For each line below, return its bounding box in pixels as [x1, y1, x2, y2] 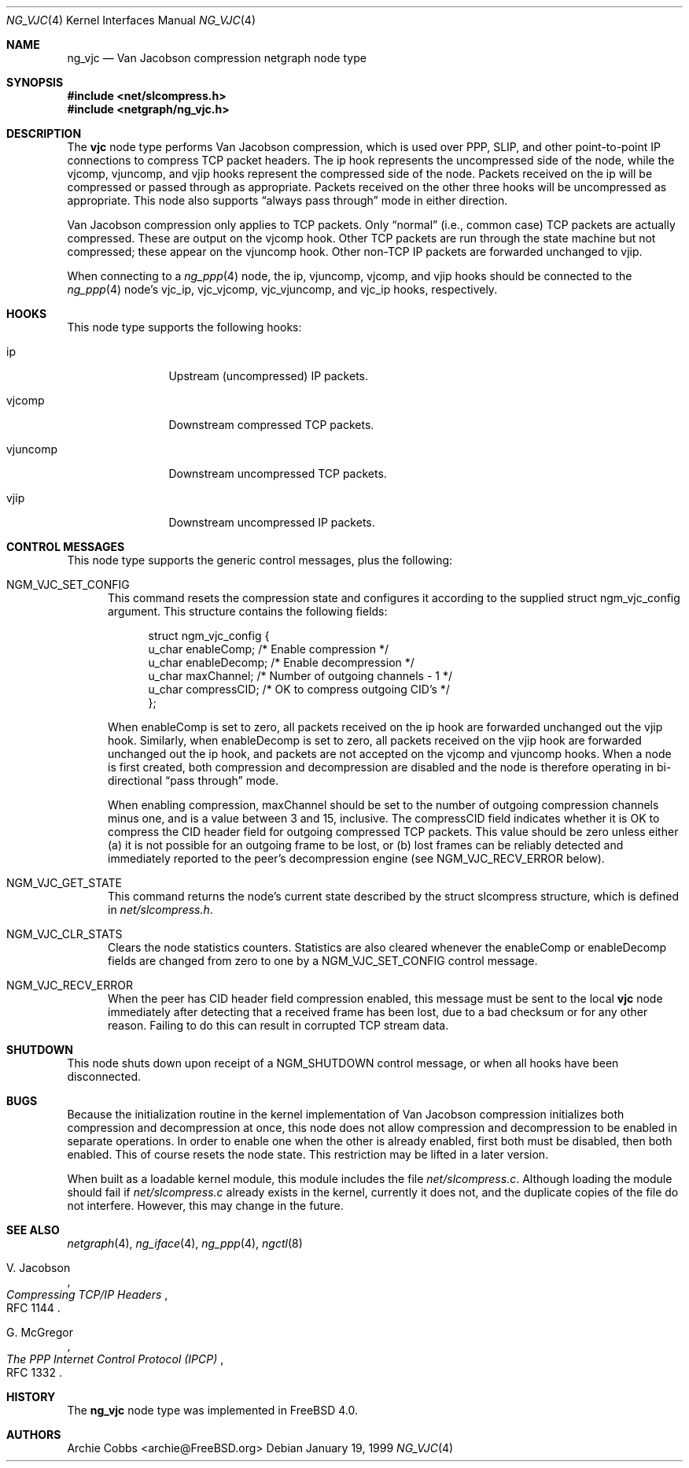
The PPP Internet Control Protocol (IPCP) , [6, 1352, 224, 1366]
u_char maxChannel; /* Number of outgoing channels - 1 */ [148, 669, 452, 682]
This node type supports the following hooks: [67, 320, 302, 334]
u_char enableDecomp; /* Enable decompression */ [148, 656, 415, 669]
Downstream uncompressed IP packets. [168, 516, 375, 529]
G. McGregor [6, 1326, 73, 1339]
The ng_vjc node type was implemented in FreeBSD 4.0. [67, 1403, 359, 1417]
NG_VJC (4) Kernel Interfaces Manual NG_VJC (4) [6, 13, 256, 27]
